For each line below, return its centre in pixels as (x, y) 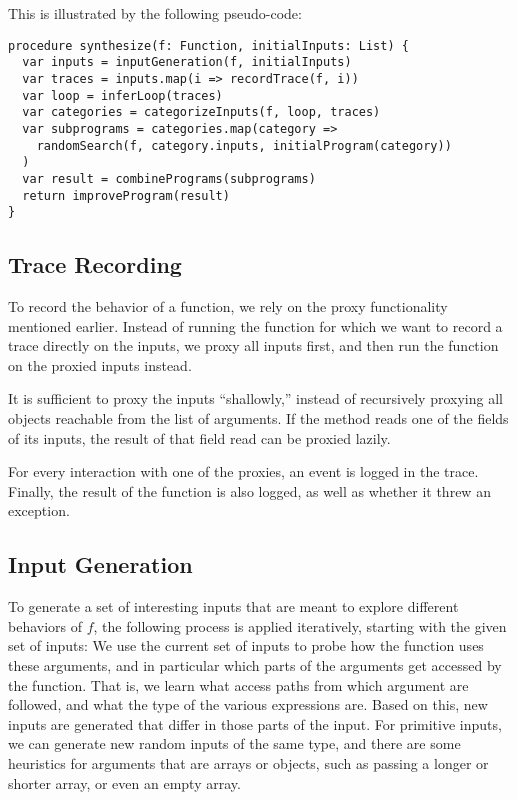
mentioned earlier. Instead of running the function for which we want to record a (255, 325)
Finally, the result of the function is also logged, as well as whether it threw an (249, 490)
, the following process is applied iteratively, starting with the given (300, 625)
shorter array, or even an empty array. (124, 782)
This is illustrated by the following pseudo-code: (155, 13)
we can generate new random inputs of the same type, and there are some (234, 743)
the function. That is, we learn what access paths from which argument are (238, 684)
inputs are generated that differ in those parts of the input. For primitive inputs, (255, 723)
